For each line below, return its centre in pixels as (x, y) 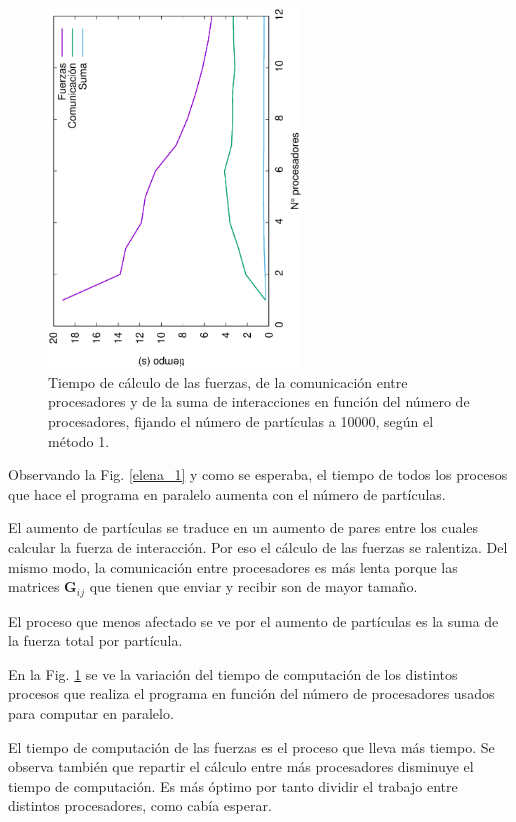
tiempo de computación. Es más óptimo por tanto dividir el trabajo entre (233, 785)
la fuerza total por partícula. (95, 640)
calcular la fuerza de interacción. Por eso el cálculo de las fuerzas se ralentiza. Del (258, 547)
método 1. (79, 440)
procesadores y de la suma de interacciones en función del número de (259, 401)
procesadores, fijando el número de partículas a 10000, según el (241, 421)
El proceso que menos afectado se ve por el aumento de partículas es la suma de (253, 620)
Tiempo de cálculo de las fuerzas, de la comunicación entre (228, 381)
